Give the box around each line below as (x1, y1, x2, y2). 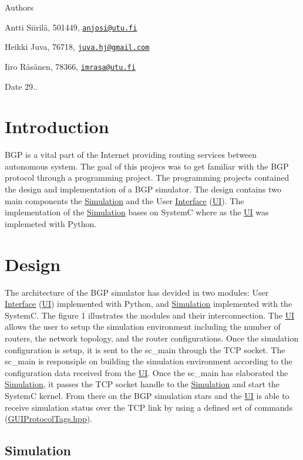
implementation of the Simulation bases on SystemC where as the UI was (5, 206, 269, 218)
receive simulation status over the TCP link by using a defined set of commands (5, 401, 292, 413)
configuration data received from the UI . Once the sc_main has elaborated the (5, 366, 288, 378)
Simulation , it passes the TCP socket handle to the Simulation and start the (5, 378, 280, 390)
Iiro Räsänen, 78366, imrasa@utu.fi (5, 60, 136, 72)
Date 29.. (5, 80, 38, 92)
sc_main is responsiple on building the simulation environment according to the (5, 355, 292, 367)
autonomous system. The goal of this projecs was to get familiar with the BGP (5, 160, 289, 172)
